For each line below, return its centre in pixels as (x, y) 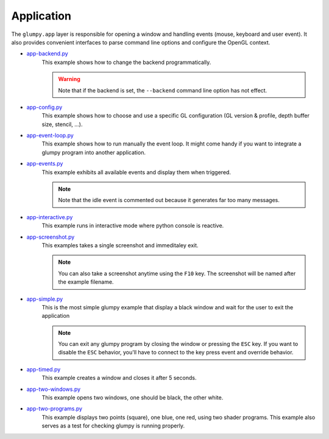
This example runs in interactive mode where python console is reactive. (133, 226)
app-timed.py (44, 369)
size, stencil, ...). (62, 124)
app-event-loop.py (50, 135)
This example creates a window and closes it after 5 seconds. (119, 378)
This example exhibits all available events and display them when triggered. (136, 172)
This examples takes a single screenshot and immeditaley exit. (120, 245)
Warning (69, 79)
